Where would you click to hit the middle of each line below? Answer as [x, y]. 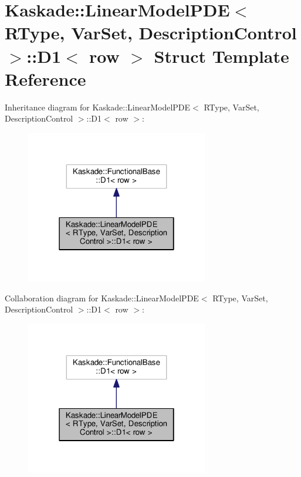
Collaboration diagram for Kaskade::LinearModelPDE [102, 298]
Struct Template [221, 56]
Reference [45, 78]
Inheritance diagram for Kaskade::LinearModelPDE [98, 107]
